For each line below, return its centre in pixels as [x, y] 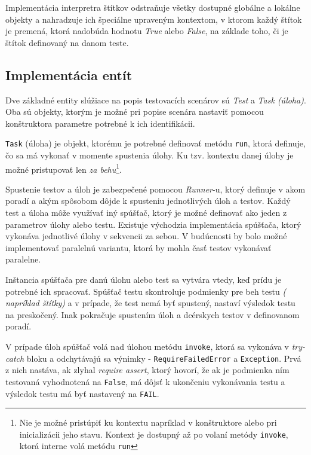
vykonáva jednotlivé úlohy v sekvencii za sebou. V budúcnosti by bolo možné [146, 236]
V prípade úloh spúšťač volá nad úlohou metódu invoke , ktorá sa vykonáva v [147, 346]
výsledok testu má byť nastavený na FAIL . [82, 393]
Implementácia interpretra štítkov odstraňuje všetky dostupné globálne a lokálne [153, 7]
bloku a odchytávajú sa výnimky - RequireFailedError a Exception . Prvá [164, 358]
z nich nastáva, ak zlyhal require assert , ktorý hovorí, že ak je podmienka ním [147, 370]
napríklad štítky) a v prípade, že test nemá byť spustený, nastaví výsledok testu [150, 303]
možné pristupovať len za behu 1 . [64, 168]
